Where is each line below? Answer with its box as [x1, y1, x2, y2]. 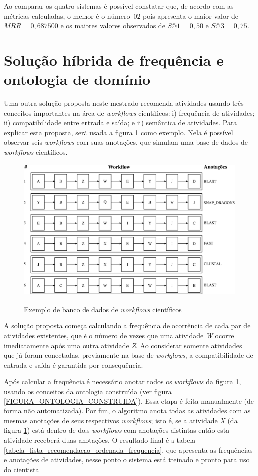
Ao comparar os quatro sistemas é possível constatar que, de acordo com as [4, 1, 234, 11]
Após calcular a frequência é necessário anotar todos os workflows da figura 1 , [4, 376, 241, 387]
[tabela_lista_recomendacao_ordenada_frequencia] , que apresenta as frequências [4, 444, 253, 455]
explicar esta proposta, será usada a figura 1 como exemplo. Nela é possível [4, 127, 233, 137]
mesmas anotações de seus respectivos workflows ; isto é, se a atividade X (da [4, 415, 238, 425]
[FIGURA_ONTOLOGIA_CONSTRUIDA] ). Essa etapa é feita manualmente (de [4, 396, 254, 406]
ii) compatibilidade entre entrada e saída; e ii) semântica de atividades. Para [4, 117, 237, 128]
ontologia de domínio [4, 69, 151, 89]
